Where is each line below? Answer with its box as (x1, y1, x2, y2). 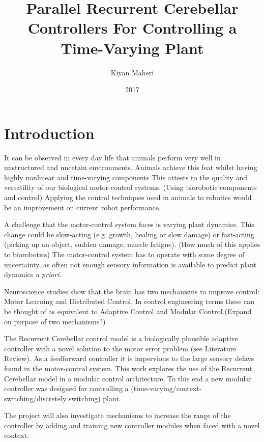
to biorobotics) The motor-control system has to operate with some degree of (4, 248, 245, 259)
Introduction (4, 122, 95, 143)
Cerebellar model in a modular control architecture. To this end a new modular (4, 373, 252, 383)
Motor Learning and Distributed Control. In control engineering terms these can (4, 296, 255, 307)
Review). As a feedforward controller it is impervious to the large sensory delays (4, 353, 254, 364)
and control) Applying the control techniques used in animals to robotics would (4, 192, 252, 202)
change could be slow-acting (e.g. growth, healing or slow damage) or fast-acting (4, 229, 254, 239)
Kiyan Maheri (110, 67, 154, 77)
